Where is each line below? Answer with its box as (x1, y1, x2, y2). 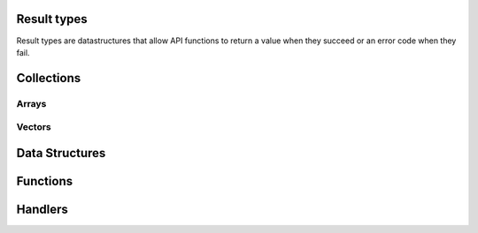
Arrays (16, 97, 47, 109)
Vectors (16, 121, 52, 133)
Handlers (16, 201, 68, 216)
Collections (16, 71, 81, 86)
